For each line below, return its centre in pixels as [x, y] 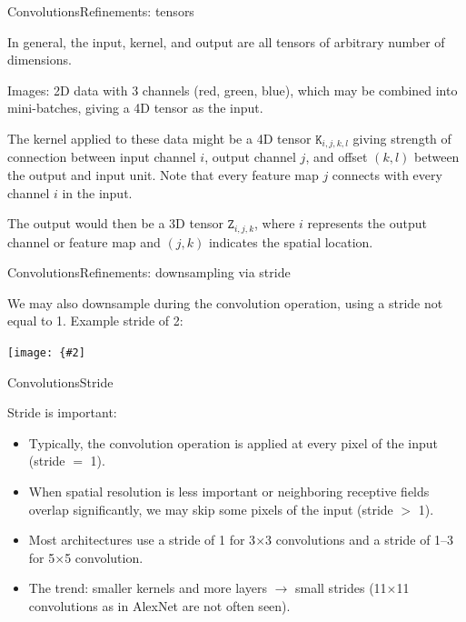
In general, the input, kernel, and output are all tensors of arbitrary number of [226, 41]
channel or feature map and [84, 241]
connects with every [387, 175]
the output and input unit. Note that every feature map [163, 175]
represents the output [367, 223]
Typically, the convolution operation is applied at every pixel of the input [233, 442]
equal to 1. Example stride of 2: [95, 321]
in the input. [97, 192]
